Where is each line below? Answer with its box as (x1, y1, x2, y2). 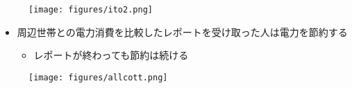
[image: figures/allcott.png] (28, 72, 168, 82)
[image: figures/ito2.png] (28, 5, 153, 15)
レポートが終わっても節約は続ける (33, 48, 189, 62)
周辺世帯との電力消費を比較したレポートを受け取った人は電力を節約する (17, 24, 348, 39)
